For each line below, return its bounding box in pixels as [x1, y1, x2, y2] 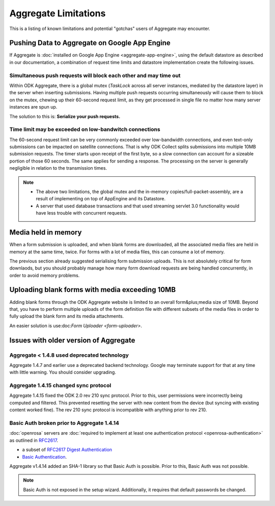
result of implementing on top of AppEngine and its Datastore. [36, 196, 166, 202]
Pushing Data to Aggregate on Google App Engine [9, 39, 171, 47]
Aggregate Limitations [9, 8, 106, 19]
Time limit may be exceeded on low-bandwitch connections [9, 126, 160, 133]
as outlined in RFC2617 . [9, 437, 59, 443]
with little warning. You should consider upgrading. [9, 369, 117, 376]
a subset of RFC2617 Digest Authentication [22, 446, 112, 453]
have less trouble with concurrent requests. [36, 210, 127, 216]
